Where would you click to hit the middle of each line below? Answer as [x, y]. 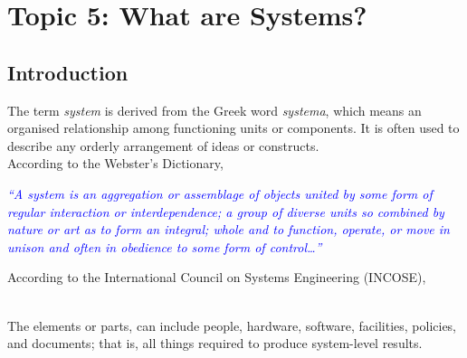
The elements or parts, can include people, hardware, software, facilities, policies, [232, 325]
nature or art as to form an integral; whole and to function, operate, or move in [229, 229]
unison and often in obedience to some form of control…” [165, 246]
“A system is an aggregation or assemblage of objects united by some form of [220, 193]
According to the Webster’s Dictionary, [115, 163]
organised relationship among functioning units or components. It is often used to [233, 128]
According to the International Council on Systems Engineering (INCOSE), [217, 277]
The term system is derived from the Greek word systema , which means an [214, 110]
